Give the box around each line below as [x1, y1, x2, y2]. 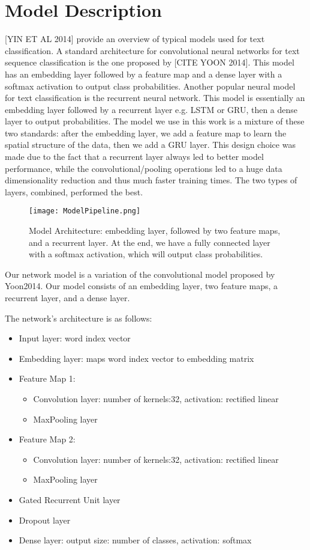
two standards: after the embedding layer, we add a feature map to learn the [5, 126, 287, 139]
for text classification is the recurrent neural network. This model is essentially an [5, 91, 305, 104]
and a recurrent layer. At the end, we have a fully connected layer [29, 236, 270, 248]
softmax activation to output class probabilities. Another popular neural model [5, 79, 296, 92]
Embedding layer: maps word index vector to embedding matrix [19, 352, 254, 364]
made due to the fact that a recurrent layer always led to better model [5, 150, 264, 163]
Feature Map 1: [19, 372, 76, 385]
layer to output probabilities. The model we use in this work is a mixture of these [5, 115, 305, 127]
